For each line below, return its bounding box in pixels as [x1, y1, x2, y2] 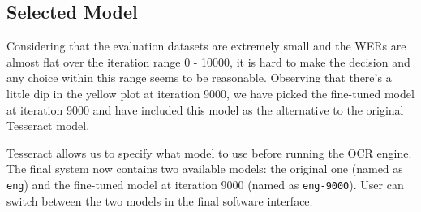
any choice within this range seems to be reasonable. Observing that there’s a [6, 69, 392, 86]
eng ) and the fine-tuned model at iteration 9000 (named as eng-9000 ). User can [6, 175, 404, 193]
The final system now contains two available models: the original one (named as [6, 160, 403, 177]
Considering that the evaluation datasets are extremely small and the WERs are [6, 37, 406, 54]
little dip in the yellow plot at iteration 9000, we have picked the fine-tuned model [6, 84, 415, 102]
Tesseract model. [6, 117, 90, 134]
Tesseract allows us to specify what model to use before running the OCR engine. [6, 144, 412, 161]
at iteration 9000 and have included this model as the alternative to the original [6, 101, 404, 118]
